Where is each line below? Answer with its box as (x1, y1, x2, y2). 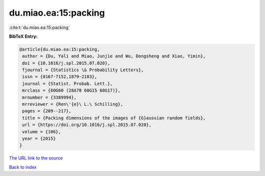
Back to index (9, 164, 37, 170)
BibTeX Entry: (9, 33, 38, 39)
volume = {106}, (22, 129, 61, 134)
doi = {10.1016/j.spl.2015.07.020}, (22, 60, 110, 66)
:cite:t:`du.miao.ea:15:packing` (9, 25, 70, 30)
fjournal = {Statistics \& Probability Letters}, (22, 67, 144, 73)
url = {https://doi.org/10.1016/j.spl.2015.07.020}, (22, 122, 152, 127)
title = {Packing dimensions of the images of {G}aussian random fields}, (22, 115, 206, 121)
